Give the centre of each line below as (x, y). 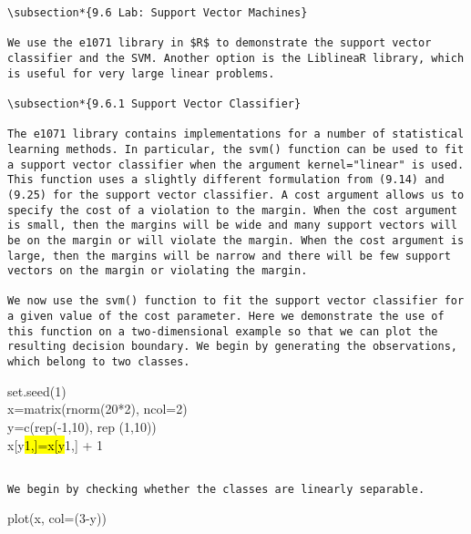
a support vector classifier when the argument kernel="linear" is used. (236, 164)
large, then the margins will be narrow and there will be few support (229, 256)
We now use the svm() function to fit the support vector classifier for (236, 301)
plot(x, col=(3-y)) (57, 518)
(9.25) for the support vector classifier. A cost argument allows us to (236, 195)
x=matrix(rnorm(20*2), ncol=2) (97, 409)
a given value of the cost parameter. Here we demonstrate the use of (226, 317)
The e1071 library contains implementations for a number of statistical (236, 134)
